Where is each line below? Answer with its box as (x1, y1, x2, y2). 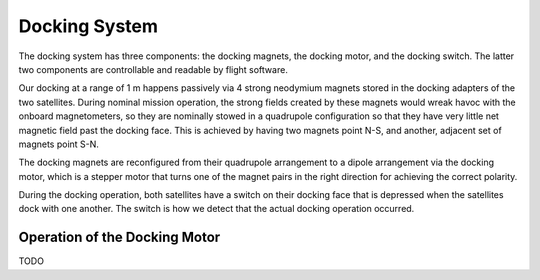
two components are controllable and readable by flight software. (18, 63, 289, 75)
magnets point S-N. (18, 138, 100, 150)
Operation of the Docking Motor (18, 229, 221, 246)
